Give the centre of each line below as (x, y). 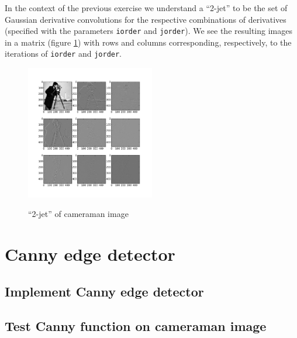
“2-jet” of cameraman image (78, 214)
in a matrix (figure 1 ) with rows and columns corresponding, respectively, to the (148, 42)
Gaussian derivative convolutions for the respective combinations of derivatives (146, 19)
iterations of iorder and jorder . (63, 54)
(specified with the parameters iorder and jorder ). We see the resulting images (148, 31)
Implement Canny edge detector (104, 291)
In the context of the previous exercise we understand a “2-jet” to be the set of (146, 8)
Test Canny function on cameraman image (136, 325)
